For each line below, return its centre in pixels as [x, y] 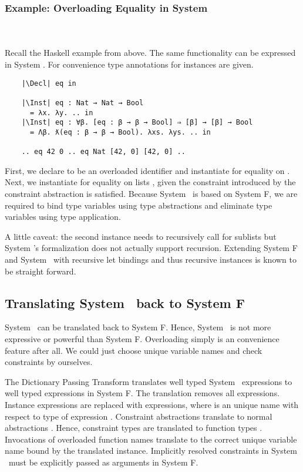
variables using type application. [63, 217]
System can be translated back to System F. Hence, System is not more [138, 327]
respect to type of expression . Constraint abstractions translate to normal [139, 416]
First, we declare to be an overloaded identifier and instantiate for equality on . [147, 170]
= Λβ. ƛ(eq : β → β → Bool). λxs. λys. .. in [120, 132]
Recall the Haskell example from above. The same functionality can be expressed [150, 53]
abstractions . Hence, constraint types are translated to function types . [134, 428]
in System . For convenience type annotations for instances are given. [129, 64]
